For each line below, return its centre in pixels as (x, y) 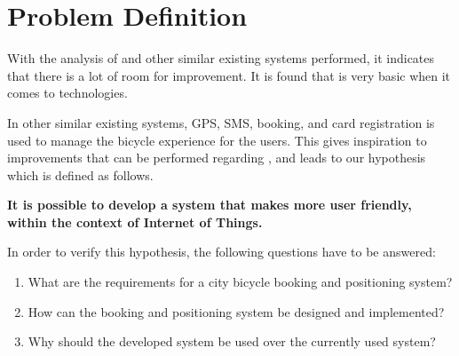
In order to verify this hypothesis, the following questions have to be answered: (222, 252)
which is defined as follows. (80, 174)
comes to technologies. (67, 93)
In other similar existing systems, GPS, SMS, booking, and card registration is (221, 122)
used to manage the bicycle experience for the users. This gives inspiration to (217, 140)
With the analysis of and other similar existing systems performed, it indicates (221, 58)
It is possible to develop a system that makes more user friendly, (210, 205)
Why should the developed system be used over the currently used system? (232, 341)
